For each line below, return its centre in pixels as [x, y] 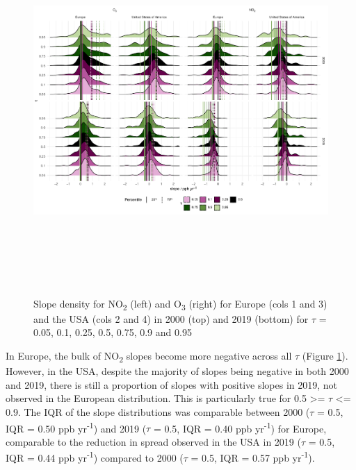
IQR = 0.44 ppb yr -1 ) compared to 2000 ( [95, 457]
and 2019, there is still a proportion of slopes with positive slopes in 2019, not [172, 384]
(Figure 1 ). [325, 356]
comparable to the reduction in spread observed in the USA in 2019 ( [153, 441]
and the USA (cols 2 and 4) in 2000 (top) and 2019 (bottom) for [171, 318]
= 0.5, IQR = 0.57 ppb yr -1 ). [253, 457]
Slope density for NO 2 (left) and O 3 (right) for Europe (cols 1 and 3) [180, 304]
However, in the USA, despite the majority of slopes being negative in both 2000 [177, 371]
